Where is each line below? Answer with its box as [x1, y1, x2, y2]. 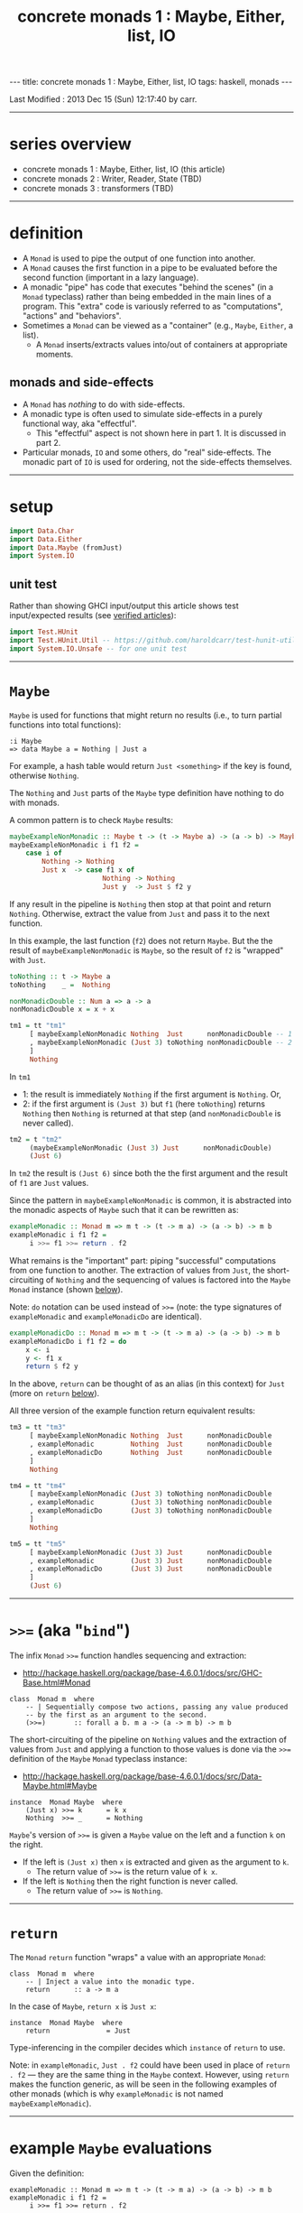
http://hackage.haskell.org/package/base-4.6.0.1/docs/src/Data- [22, 1771, 262, 1782]
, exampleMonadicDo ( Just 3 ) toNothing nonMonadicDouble [29, 1506, 272, 1515]
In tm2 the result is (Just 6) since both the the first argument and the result [9, 1168, 289, 1179]
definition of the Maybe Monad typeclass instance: [9, 1754, 188, 1764]
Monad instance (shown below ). [9, 1283, 124, 1294]
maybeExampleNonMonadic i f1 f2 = [9, 840, 140, 849]
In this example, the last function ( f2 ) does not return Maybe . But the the [9, 935, 273, 946]
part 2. [35, 437, 61, 448]
